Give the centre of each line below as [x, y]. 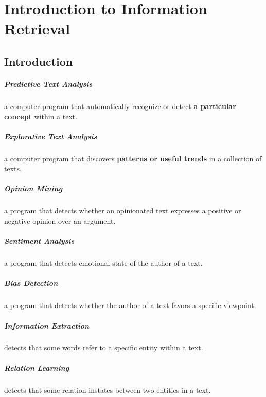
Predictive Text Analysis [48, 84]
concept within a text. [41, 116]
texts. [13, 168]
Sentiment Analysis [39, 241]
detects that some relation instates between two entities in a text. [108, 390]
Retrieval [37, 29]
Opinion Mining [33, 188]
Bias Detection [31, 283]
